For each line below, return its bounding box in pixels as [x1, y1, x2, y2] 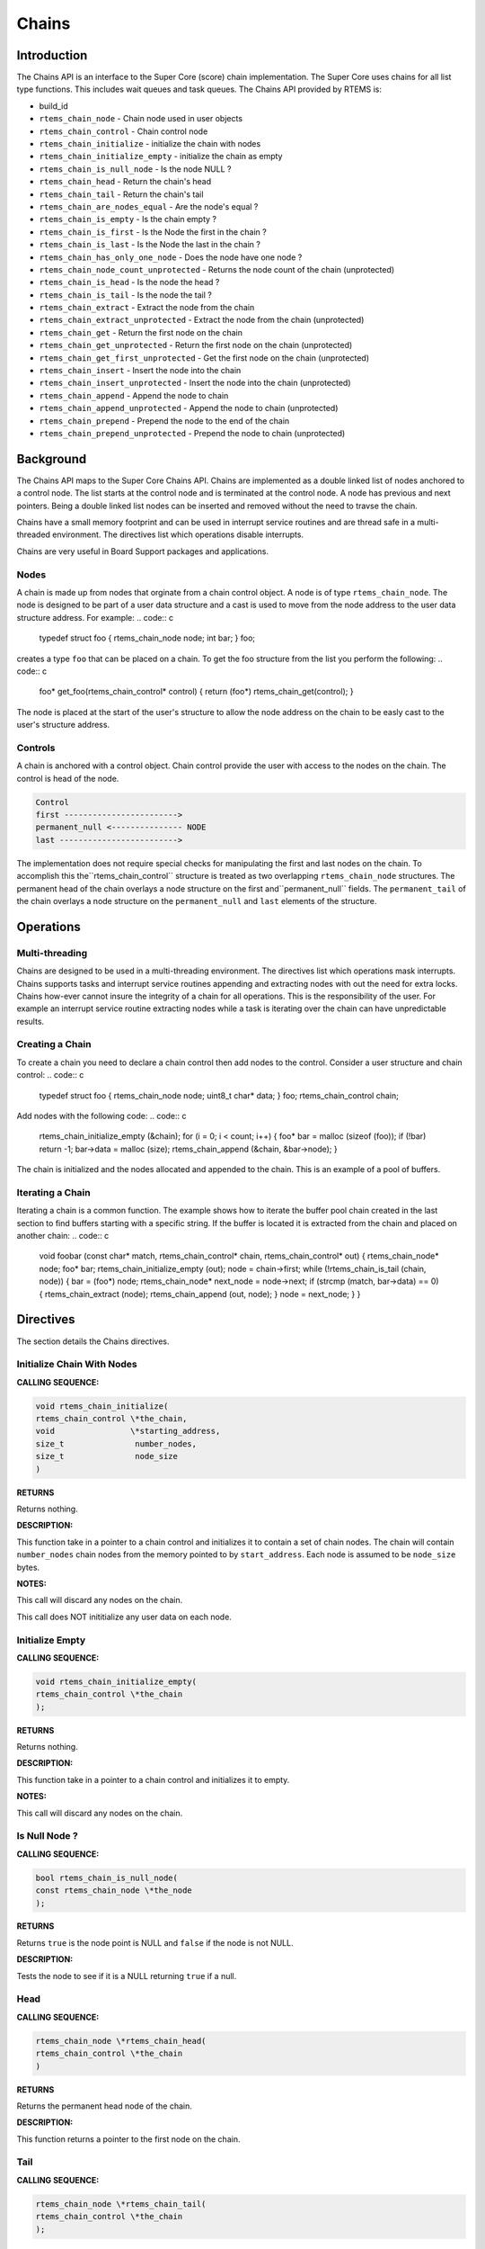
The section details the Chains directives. [16, 1336, 170, 1347]
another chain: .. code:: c [16, 1231, 110, 1241]
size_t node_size [35, 1451, 179, 1462]
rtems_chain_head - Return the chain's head [39, 176, 211, 187]
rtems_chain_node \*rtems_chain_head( [35, 2036, 207, 2046]
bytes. [16, 1562, 40, 1573]
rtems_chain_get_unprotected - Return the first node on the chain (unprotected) [39, 340, 353, 351]
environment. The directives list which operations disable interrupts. [52, 529, 304, 540]
